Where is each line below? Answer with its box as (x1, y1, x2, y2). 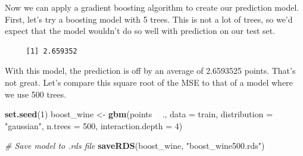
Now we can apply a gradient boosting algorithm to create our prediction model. (5, 1, 299, 13)
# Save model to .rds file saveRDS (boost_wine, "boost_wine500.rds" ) (5, 139, 265, 152)
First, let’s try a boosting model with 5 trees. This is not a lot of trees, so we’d (5, 13, 293, 25)
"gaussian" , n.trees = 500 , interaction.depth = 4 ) (5, 119, 183, 132)
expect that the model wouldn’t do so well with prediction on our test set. (5, 24, 276, 37)
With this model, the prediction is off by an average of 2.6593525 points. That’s (5, 64, 296, 77)
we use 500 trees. (5, 88, 67, 100)
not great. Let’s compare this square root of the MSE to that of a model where (5, 76, 293, 88)
